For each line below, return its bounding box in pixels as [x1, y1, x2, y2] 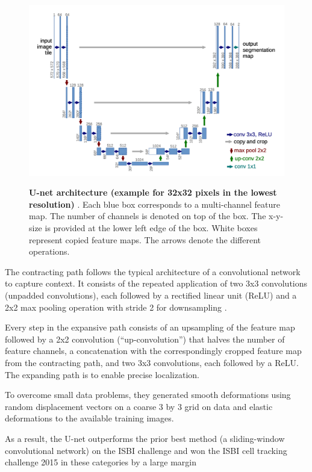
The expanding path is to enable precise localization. [5, 368, 199, 380]
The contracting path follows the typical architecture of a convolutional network [5, 265, 301, 278]
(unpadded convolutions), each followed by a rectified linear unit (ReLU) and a [5, 288, 297, 301]
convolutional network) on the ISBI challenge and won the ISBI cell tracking [5, 444, 287, 456]
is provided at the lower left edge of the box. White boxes [45, 222, 258, 234]
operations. [29, 245, 70, 258]
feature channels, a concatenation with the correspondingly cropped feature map [5, 344, 302, 357]
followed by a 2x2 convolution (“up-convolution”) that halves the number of [5, 332, 285, 345]
